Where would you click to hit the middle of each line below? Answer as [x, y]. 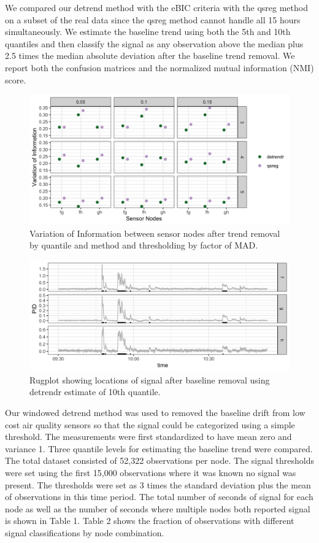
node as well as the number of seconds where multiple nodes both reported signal [158, 508]
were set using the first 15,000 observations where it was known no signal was [151, 473]
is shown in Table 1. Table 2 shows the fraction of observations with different [150, 521]
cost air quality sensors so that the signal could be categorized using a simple [150, 424]
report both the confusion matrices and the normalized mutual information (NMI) [159, 67]
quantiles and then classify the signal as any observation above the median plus [154, 43]
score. [16, 79]
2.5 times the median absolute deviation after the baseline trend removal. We [150, 56]
